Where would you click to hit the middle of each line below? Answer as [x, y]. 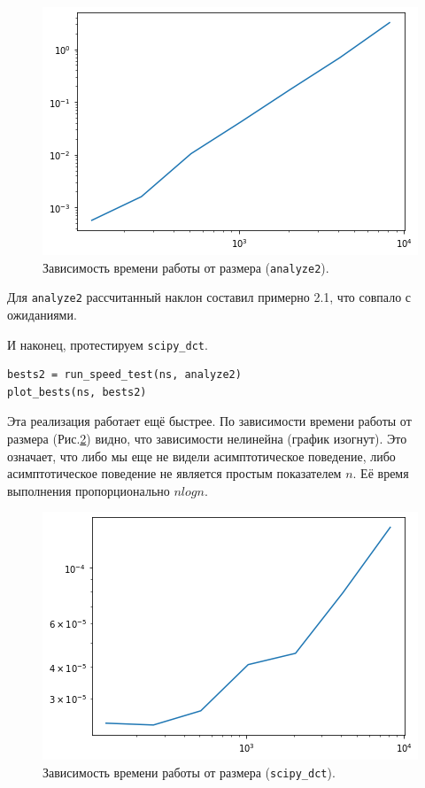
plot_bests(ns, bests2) [77, 392]
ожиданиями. [42, 314]
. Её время [381, 473]
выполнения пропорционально [89, 490]
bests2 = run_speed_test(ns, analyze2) [124, 375]
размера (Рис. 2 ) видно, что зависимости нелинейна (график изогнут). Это [207, 438]
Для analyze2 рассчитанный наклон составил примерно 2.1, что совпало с [209, 297]
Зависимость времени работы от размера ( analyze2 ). [186, 267]
